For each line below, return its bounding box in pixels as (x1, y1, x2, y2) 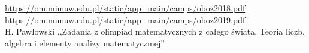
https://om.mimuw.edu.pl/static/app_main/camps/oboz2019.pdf (5, 13, 246, 26)
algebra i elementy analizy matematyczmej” (5, 36, 165, 49)
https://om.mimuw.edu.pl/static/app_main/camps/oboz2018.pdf (5, 2, 246, 14)
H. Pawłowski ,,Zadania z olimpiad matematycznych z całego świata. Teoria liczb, (5, 25, 305, 38)
